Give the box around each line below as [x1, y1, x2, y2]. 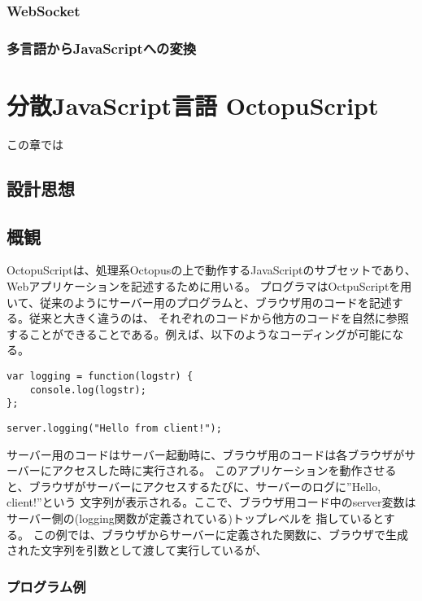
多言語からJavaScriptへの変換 [7, 37, 197, 58]
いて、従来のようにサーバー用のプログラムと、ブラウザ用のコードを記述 [7, 293, 392, 310]
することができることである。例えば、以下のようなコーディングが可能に [7, 325, 393, 342]
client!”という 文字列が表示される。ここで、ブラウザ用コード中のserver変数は [7, 494, 416, 511]
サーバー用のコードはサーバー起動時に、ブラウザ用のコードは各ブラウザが [7, 445, 405, 463]
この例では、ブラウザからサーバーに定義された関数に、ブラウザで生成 [33, 525, 409, 542]
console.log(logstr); [29, 384, 146, 396]
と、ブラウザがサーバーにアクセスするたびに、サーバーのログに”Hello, [7, 477, 381, 494]
